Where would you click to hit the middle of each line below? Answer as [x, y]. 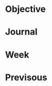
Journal [21, 32]
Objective [26, 9]
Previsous [26, 77]
